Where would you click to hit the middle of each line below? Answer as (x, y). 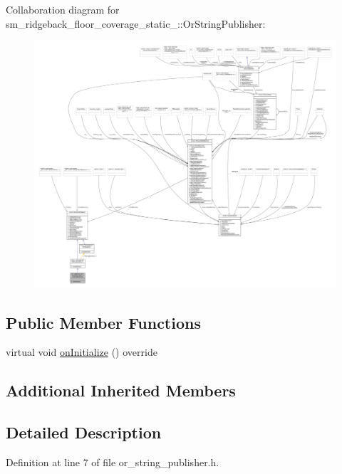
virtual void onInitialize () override (82, 352)
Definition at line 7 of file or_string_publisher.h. (113, 462)
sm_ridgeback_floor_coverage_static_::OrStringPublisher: (136, 23)
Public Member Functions (103, 322)
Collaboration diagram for (63, 9)
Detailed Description (84, 432)
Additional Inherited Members (121, 390)
